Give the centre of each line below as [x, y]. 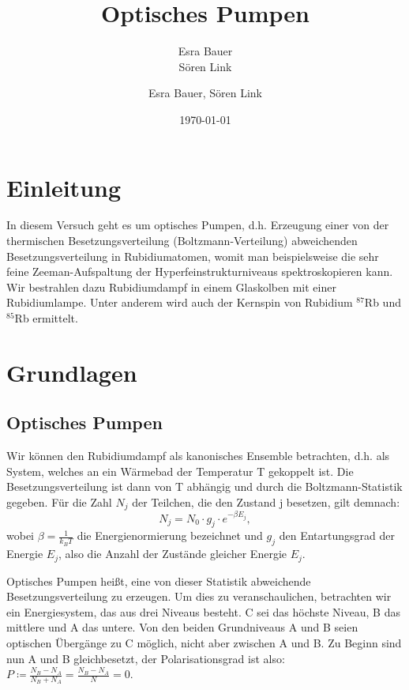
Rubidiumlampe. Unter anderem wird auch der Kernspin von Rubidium [180, 302]
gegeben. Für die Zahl [59, 501]
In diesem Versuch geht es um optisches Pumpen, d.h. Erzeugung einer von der [198, 225]
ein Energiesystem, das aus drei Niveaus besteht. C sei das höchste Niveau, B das [203, 611]
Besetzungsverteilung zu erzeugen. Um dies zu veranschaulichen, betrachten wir [199, 596]
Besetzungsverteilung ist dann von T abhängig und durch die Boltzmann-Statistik [204, 486]
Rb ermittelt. [46, 318]
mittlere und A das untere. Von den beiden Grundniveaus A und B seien [182, 627]
